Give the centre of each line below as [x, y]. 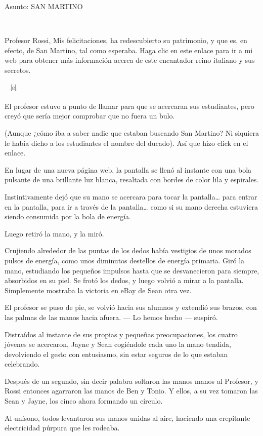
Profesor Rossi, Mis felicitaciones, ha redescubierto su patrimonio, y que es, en [126, 40]
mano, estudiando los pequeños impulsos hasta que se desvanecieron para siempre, [132, 270]
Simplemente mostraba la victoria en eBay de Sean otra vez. [98, 290]
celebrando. [22, 364]
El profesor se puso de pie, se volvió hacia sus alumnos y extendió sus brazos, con [131, 307]
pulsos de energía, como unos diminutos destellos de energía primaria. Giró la [125, 260]
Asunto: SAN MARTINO [44, 6]
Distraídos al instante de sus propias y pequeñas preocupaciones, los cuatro [121, 334]
